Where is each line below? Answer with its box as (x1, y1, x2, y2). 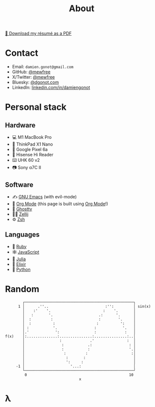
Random (5, 283, 40, 295)
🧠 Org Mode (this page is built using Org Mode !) (12, 201, 108, 207)
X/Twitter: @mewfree (12, 74, 55, 80)
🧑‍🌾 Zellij (12, 211, 29, 217)
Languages (5, 231, 40, 239)
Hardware (5, 121, 35, 129)
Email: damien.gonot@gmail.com (12, 64, 74, 70)
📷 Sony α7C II (12, 165, 41, 171)
